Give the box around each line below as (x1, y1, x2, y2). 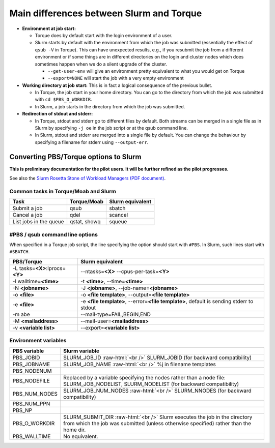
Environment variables (9, 337, 67, 344)
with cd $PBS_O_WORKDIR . (35, 97, 92, 103)
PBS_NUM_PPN (12, 400, 50, 407)
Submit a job (12, 205, 43, 212)
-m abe (12, 311, 30, 318)
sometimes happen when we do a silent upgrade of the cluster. (35, 61, 168, 67)
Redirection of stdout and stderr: (22, 111, 93, 117)
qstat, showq (69, 218, 101, 225)
